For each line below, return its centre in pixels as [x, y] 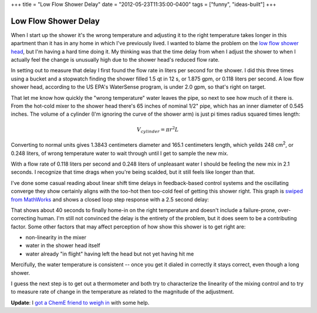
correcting [23, 218]
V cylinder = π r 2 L [158, 130]
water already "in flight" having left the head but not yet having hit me [110, 254]
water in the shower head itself [63, 245]
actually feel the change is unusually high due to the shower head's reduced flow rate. [115, 60]
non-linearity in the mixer [56, 237]
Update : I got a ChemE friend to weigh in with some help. [80, 302]
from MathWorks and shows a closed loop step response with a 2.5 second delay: [110, 199]
